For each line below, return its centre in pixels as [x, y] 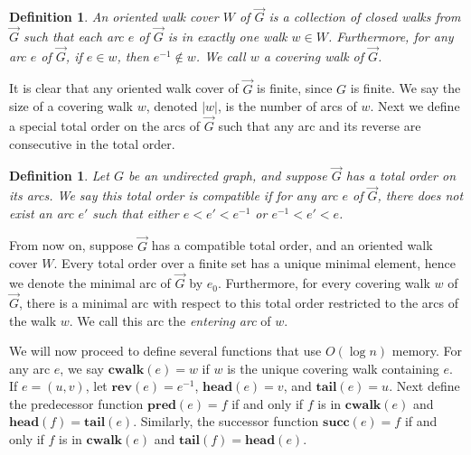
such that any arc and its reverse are [320, 126]
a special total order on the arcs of [105, 126]
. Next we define [415, 106]
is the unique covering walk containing [333, 368]
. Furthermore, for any [391, 37]
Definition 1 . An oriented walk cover [114, 17]
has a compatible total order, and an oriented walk [292, 245]
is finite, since [295, 88]
